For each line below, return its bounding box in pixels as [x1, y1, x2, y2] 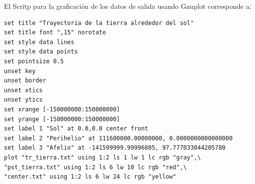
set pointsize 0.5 [4, 57, 64, 65]
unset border [4, 77, 46, 84]
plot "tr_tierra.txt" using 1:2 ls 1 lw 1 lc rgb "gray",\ [4, 154, 201, 161]
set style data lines [4, 38, 75, 46]
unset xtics [4, 86, 43, 94]
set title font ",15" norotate [4, 29, 106, 36]
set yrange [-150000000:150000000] [4, 115, 120, 123]
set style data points [4, 48, 78, 55]
